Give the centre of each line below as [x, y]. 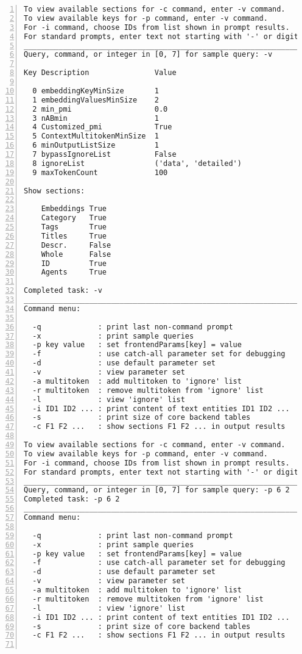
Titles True [74, 236]
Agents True [74, 272]
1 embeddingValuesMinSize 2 [96, 100]
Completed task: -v [63, 291]
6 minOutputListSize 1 [96, 146]
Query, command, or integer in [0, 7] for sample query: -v [148, 55]
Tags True [74, 227]
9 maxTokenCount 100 [100, 172]
